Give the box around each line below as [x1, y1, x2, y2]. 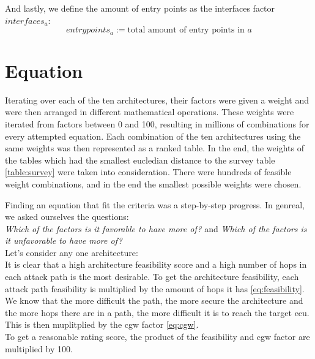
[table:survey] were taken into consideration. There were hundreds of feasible [5, 165, 292, 178]
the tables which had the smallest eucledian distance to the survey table [5, 153, 275, 166]
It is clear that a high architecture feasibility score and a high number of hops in [5, 258, 307, 271]
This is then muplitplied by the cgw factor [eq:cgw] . [5, 318, 199, 331]
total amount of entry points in [127, 26, 245, 35]
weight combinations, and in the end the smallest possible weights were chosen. [5, 177, 302, 190]
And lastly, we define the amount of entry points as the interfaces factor [5, 2, 275, 14]
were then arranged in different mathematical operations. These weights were [5, 105, 294, 118]
